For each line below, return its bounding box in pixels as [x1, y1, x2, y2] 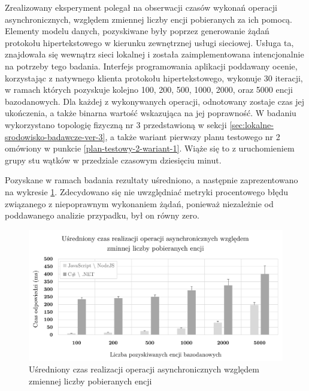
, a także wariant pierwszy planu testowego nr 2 [105, 130, 280, 143]
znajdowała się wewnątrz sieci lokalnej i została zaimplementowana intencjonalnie [5, 48, 304, 60]
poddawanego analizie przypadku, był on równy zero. [5, 209, 199, 222]
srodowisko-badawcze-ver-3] [5, 130, 105, 143]
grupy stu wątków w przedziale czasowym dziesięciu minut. [5, 153, 222, 166]
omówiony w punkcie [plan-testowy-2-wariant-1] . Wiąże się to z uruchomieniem [5, 142, 295, 154]
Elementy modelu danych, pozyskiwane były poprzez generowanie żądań [5, 25, 269, 37]
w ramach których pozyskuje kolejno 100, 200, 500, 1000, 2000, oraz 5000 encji [5, 83, 293, 96]
